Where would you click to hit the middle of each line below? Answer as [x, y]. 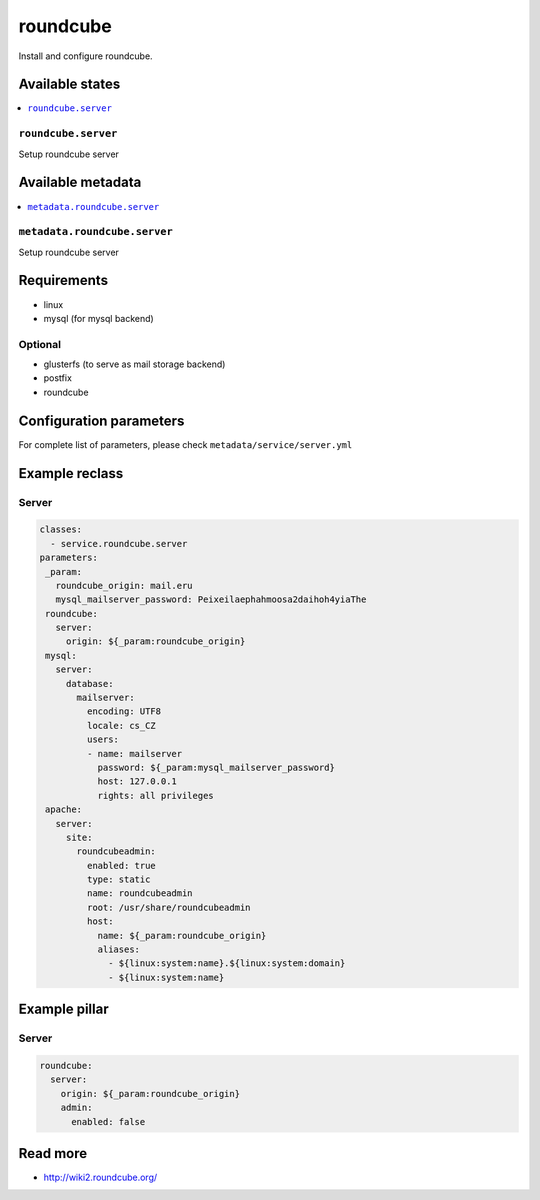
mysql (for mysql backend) [98, 318]
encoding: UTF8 [124, 711]
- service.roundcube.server [119, 543]
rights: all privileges [155, 795]
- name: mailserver [134, 753]
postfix [57, 378]
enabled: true [121, 865]
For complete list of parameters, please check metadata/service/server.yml [185, 444]
